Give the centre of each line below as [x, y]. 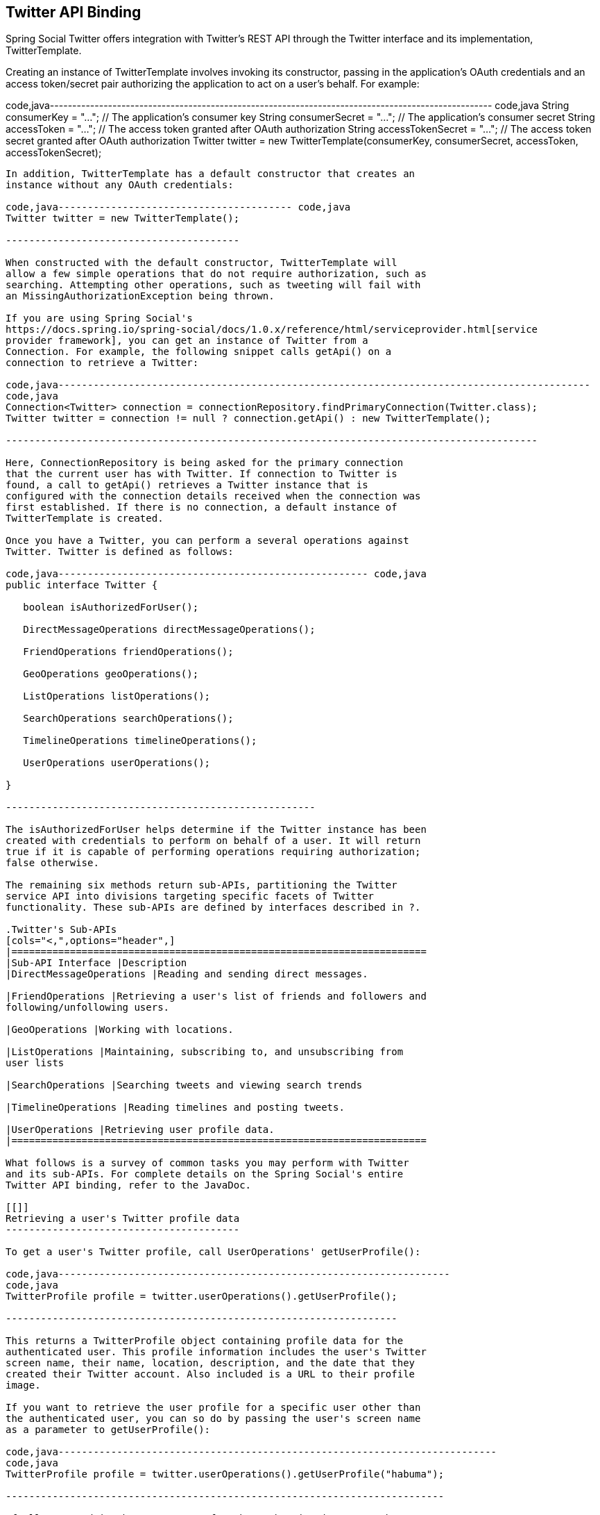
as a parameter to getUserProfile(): [108, 1430]
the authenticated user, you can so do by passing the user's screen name [213, 1419]
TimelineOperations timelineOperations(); [140, 741]
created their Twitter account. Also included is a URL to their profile [211, 1374]
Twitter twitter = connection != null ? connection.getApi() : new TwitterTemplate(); [248, 419]
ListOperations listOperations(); [117, 696]
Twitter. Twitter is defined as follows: [120, 552]
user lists [35, 1063]
